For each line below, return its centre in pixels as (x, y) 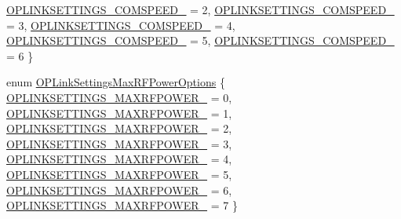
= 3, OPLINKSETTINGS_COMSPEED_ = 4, (121, 25)
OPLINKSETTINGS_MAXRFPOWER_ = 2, (119, 128)
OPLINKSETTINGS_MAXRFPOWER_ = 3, (119, 143)
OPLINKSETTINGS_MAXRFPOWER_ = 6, (119, 190)
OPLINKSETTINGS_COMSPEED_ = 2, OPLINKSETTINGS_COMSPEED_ (200, 9)
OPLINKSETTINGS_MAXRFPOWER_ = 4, (119, 159)
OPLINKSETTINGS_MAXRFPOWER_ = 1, (119, 113)
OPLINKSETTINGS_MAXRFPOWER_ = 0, (119, 97)
